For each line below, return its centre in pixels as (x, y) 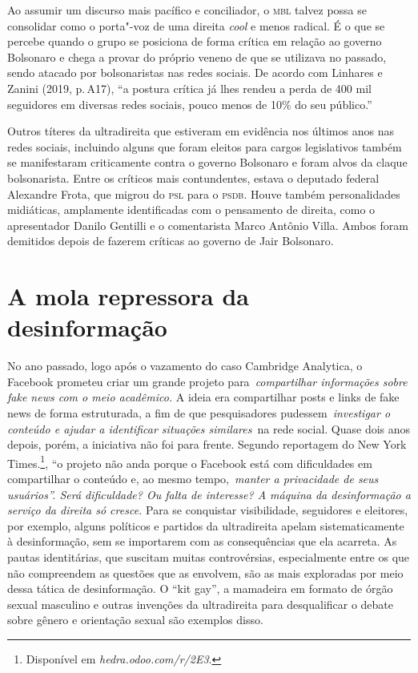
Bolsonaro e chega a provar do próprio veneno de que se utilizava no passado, (197, 56)
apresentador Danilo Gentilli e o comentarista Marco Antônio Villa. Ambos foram (208, 225)
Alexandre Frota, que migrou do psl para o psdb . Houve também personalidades (204, 193)
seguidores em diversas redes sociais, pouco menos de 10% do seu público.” (190, 104)
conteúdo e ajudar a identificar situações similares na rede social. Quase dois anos (209, 428)
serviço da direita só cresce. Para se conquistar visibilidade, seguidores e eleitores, (208, 510)
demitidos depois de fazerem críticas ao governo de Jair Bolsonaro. (171, 241)
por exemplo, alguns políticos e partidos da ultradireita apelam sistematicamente (206, 525)
